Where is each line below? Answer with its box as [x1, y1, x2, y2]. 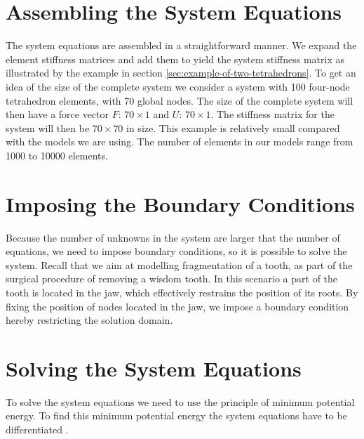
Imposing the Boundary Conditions [6, 189, 355, 218]
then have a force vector [6, 107, 109, 122]
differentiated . [6, 422, 69, 437]
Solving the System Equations [6, 353, 302, 382]
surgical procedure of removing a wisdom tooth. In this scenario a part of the [6, 271, 338, 286]
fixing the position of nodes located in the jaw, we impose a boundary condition [6, 299, 349, 313]
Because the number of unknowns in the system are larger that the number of [6, 230, 340, 244]
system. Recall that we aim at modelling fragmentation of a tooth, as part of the [6, 257, 353, 272]
